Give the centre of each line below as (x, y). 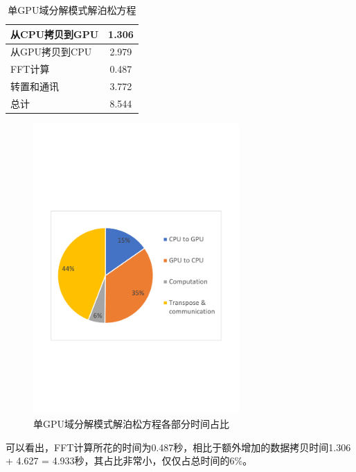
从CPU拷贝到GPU (55, 34)
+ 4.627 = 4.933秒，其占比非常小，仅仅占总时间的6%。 (129, 461)
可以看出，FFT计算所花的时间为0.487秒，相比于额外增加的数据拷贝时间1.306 (178, 447)
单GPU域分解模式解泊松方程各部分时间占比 (132, 424)
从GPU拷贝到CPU (51, 52)
